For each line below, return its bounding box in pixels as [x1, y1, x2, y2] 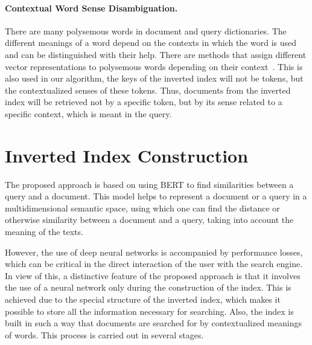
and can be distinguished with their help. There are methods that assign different [5, 48, 307, 60]
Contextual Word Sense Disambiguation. [5, 1, 178, 14]
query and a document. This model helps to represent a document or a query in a [5, 190, 307, 202]
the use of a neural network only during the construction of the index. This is [5, 281, 291, 294]
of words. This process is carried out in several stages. [5, 328, 204, 341]
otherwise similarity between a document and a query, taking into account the [5, 213, 294, 226]
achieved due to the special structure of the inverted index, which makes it [5, 293, 281, 306]
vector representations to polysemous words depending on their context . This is [5, 60, 303, 73]
